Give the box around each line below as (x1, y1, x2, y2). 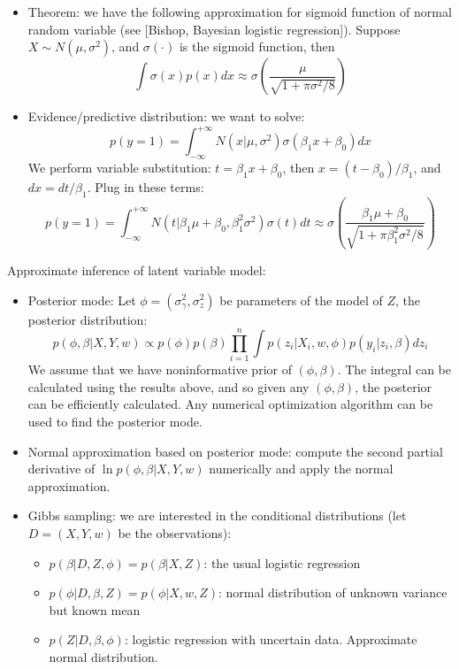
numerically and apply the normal (209, 459, 394, 478)
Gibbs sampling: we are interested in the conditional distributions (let (27, 506, 407, 525)
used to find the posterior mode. (27, 412, 203, 430)
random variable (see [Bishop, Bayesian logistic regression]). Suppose (27, 19, 401, 38)
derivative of (27, 459, 96, 478)
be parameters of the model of (219, 290, 383, 309)
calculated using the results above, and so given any (27, 377, 310, 396)
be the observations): (118, 523, 232, 542)
